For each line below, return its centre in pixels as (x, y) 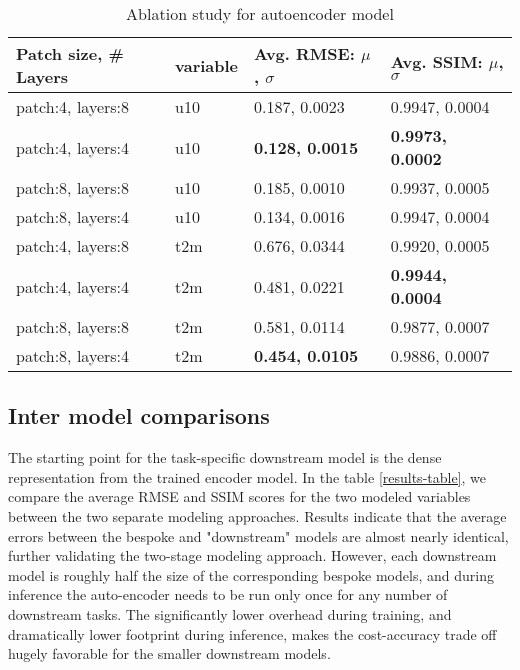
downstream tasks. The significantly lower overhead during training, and (230, 613)
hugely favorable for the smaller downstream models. (169, 653)
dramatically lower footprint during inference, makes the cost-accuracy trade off (252, 633)
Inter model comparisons (139, 415)
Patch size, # (70, 53)
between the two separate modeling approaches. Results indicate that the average (257, 515)
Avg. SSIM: (436, 61)
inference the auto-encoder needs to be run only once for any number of (228, 594)
